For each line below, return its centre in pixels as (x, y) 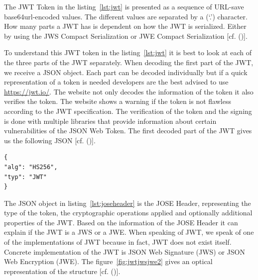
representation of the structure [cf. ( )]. (62, 271)
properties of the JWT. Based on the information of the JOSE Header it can (121, 222)
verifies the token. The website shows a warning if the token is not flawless (118, 101)
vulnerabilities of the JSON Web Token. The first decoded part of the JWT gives (128, 131)
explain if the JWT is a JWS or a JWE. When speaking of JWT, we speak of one (129, 232)
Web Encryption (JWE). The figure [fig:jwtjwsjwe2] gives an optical (108, 261)
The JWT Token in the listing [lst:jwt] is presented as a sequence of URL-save (124, 6)
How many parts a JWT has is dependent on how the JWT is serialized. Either (125, 26)
